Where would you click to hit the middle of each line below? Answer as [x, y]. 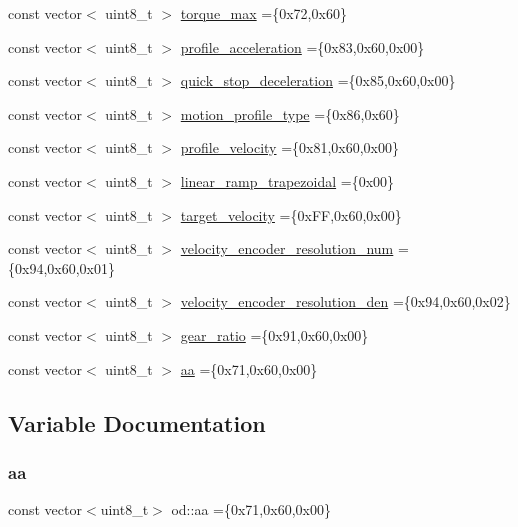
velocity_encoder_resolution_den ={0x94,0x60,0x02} [345, 301]
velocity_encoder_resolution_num [287, 248]
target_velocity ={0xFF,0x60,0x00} [291, 214]
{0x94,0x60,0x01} [61, 267]
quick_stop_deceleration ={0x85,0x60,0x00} [318, 80]
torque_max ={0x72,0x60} [263, 13]
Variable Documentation [137, 422]
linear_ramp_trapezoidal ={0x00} [287, 180]
